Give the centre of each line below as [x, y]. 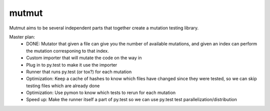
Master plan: [22, 37]
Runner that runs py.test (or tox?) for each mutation [79, 72]
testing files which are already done [63, 86]
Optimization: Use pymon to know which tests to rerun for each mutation [101, 93]
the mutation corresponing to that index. [68, 51]
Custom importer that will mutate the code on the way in [84, 58]
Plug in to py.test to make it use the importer [72, 65]
